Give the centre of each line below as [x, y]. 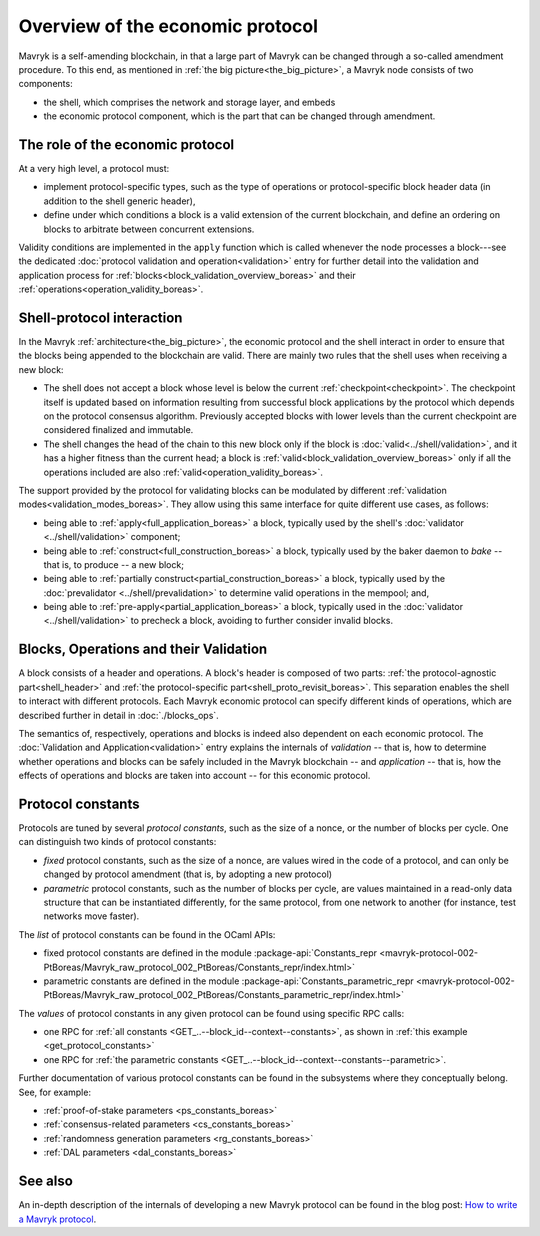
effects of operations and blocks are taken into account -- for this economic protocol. [194, 776]
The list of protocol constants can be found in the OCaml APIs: [147, 934]
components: [46, 84]
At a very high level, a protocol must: [94, 169]
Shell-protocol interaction [100, 317]
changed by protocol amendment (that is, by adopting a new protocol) [188, 874]
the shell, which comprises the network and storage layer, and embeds [189, 102]
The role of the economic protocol [126, 144]
